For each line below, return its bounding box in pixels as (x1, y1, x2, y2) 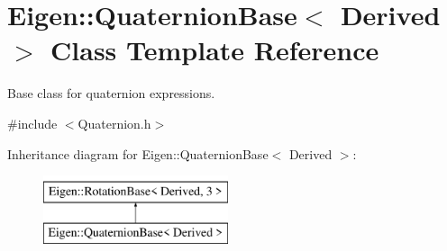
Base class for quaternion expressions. (7, 84, 215, 103)
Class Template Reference (50, 31, 379, 68)
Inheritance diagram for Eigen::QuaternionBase (7, 144, 269, 163)
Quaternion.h (78, 113, 151, 132)
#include (7, 113, 58, 132)
